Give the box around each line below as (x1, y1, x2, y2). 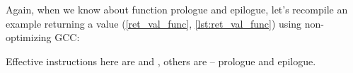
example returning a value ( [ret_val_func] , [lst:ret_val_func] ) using (6, 16, 302, 30)
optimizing (6, 30, 52, 45)
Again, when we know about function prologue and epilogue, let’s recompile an (6, 2, 348, 16)
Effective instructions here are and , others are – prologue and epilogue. (6, 53, 316, 68)
